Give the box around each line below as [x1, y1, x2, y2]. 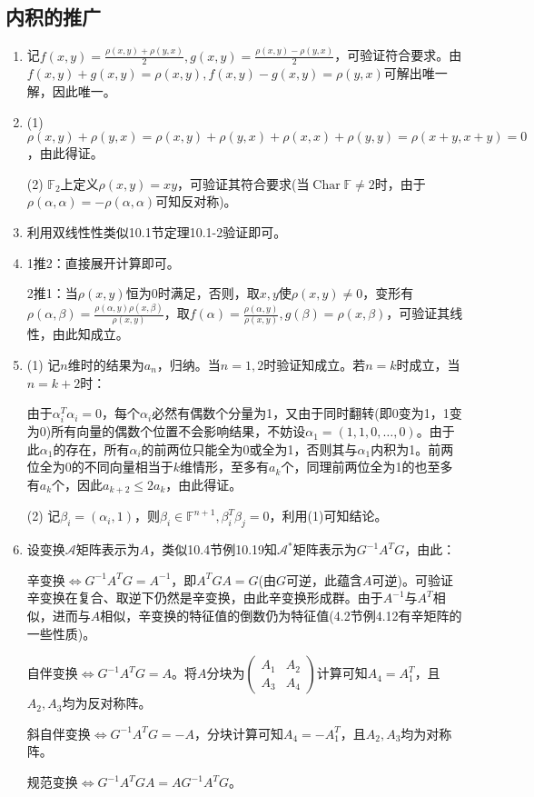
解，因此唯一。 [26, 81, 116, 100]
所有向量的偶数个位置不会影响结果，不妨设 [51, 422, 306, 441]
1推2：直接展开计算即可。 [26, 253, 180, 272]
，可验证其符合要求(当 [177, 174, 310, 193]
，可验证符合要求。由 [334, 45, 462, 65]
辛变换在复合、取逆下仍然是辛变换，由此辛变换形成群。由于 [26, 588, 383, 607]
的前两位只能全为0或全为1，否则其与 [141, 439, 358, 458]
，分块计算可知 [193, 723, 283, 742]
